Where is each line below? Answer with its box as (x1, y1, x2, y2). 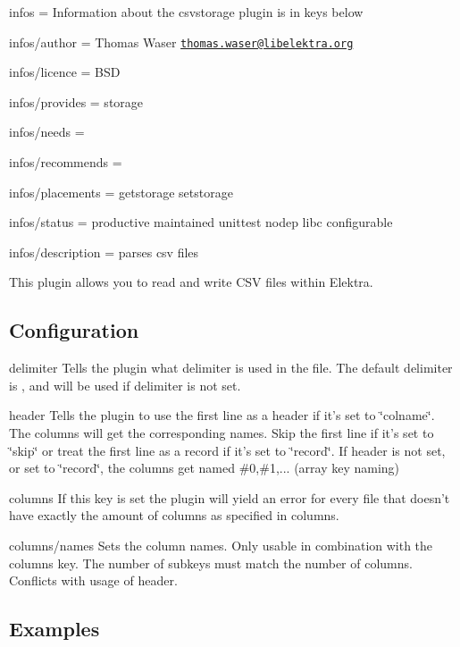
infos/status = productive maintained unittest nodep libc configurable (9, 213, 393, 231)
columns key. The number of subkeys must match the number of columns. (9, 553, 413, 572)
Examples (9, 615, 100, 643)
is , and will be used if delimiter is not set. (9, 375, 241, 394)
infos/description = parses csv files (9, 242, 199, 261)
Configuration (9, 316, 139, 344)
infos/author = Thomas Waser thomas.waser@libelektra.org (9, 32, 354, 51)
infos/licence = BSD (9, 63, 121, 81)
